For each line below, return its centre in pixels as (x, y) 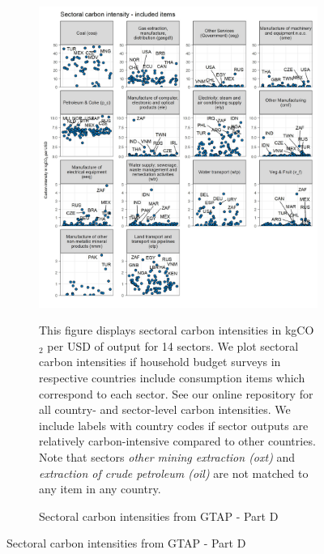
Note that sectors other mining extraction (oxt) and (167, 456)
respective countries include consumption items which (172, 377)
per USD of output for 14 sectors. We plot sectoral (173, 345)
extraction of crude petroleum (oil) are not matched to (174, 473)
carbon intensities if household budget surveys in (160, 362)
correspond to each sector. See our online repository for (176, 393)
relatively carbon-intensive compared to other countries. (177, 441)
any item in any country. (100, 489)
